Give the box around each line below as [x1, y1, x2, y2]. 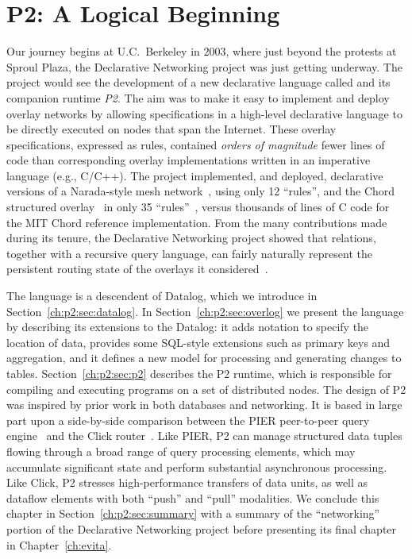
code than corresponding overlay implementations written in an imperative [6, 152, 371, 168]
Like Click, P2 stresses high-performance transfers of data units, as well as [6, 474, 368, 491]
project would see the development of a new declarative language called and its [6, 74, 391, 91]
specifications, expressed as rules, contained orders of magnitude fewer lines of [6, 136, 385, 152]
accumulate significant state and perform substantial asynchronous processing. [6, 458, 387, 475]
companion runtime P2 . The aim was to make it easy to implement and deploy [6, 89, 390, 106]
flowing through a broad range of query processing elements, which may [6, 442, 356, 459]
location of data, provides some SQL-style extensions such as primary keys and [6, 333, 391, 350]
